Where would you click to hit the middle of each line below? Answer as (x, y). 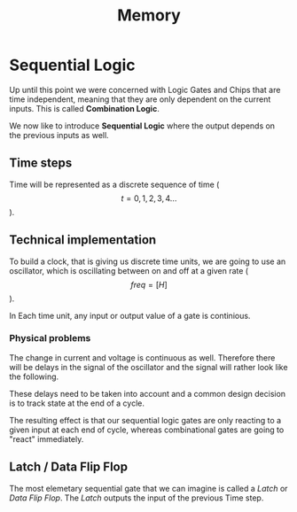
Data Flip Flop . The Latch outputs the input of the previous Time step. (137, 498)
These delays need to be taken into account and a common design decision (148, 393)
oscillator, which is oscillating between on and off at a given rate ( (129, 270)
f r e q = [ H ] (149, 284)
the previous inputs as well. (59, 135)
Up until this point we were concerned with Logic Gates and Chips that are (145, 89)
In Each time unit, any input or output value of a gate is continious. (130, 315)
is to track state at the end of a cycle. (77, 403)
